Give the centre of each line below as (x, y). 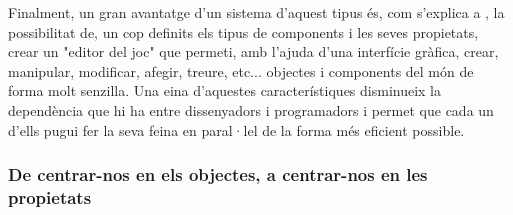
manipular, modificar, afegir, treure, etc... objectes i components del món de (241, 70)
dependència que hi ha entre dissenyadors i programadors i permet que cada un (251, 109)
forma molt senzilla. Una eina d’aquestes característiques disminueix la (225, 90)
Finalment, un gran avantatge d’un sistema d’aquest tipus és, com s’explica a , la (256, 12)
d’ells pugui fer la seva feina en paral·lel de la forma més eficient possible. (236, 129)
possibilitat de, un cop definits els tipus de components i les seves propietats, (243, 31)
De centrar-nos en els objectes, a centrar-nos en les (218, 174)
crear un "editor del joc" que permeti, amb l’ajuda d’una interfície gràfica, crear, (253, 51)
